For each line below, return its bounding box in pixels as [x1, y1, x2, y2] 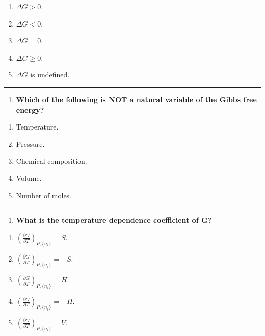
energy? [16, 104, 44, 115]
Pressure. [16, 138, 45, 149]
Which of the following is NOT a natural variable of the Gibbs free [16, 94, 257, 105]
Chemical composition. [16, 156, 87, 166]
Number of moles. [16, 190, 72, 200]
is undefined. [30, 69, 70, 80]
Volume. [16, 172, 42, 183]
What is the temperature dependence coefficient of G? [16, 215, 212, 225]
